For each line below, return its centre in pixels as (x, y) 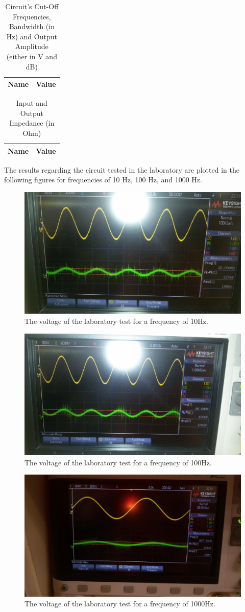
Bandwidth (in (32, 26)
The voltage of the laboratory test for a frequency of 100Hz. (118, 462)
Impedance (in (32, 123)
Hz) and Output (32, 36)
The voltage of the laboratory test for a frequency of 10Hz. (116, 321)
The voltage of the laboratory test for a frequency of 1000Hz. (120, 604)
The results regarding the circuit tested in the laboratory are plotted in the (122, 169)
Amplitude (32, 46)
